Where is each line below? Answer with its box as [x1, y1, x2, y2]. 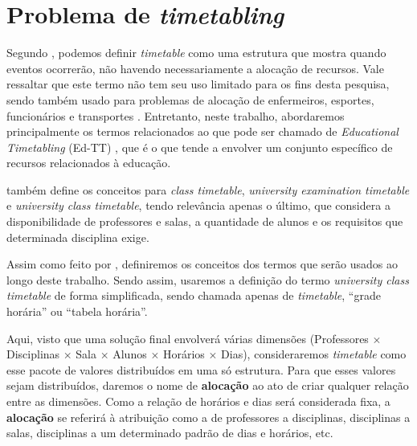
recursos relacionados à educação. [6, 154, 171, 171]
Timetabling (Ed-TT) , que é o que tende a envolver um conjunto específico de [6, 138, 393, 155]
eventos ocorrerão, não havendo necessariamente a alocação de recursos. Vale [6, 59, 384, 76]
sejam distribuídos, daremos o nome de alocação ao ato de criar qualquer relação [6, 377, 409, 394]
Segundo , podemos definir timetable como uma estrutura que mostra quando [6, 44, 386, 61]
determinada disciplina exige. [6, 228, 149, 245]
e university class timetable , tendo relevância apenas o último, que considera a [6, 197, 390, 214]
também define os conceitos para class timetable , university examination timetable [6, 181, 410, 198]
